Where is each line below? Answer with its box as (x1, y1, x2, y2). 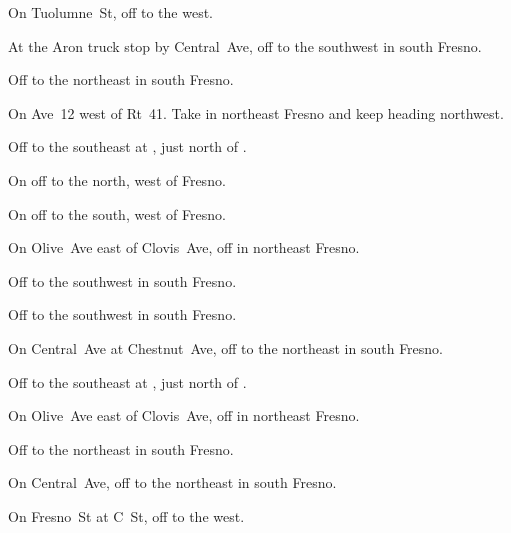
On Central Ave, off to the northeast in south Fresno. (8, 472, 337, 493)
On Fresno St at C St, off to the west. (8, 505, 245, 526)
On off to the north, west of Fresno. (8, 169, 226, 190)
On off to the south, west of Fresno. (8, 203, 226, 224)
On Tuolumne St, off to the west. (8, 2, 214, 22)
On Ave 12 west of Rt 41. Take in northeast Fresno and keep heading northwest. (8, 102, 504, 123)
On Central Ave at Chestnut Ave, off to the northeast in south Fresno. (8, 337, 444, 358)
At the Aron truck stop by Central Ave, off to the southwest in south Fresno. (8, 35, 482, 56)
